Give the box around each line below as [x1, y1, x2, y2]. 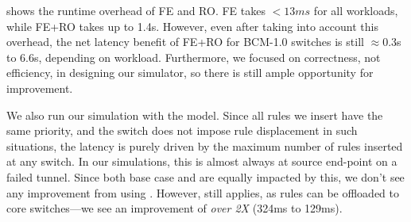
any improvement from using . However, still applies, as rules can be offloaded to [6, 184, 400, 201]
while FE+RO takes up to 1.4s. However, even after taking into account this [6, 17, 378, 34]
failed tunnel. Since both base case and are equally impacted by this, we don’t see [6, 168, 405, 185]
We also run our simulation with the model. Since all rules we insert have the [6, 106, 383, 123]
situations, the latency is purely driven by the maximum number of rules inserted [6, 137, 403, 154]
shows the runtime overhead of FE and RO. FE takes [6, 2, 266, 18]
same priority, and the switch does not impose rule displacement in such [6, 122, 358, 139]
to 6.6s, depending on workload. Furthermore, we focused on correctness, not [6, 48, 381, 65]
